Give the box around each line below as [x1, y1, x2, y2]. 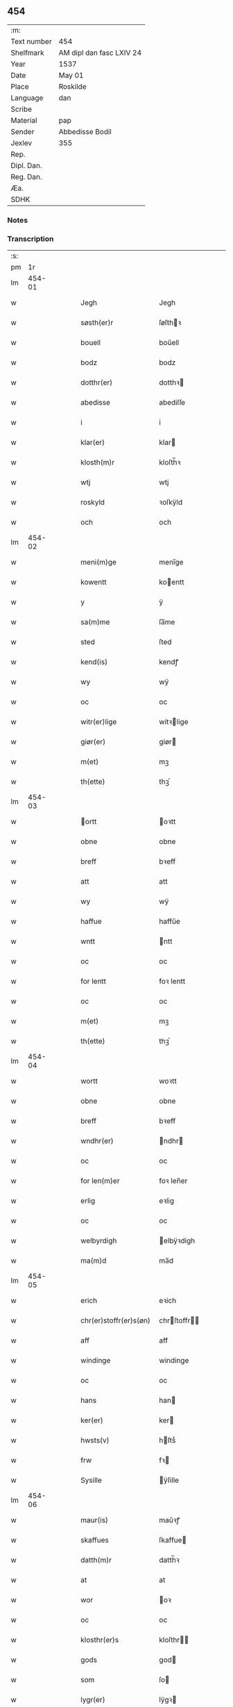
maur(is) [80, 1515, 109, 1525]
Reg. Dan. [10, 171, 43, 181]
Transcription [7, 234, 54, 244]
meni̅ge [159, 557, 184, 567]
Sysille [80, 1475, 102, 1485]
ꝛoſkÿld [159, 498, 183, 507]
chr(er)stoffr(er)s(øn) [80, 1315, 150, 1325]
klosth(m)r [80, 457, 115, 467]
